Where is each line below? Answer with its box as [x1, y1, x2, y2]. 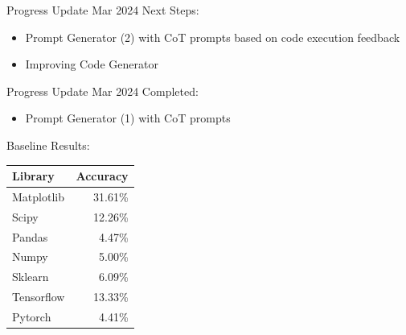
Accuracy [76, 167, 129, 184]
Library [12, 167, 55, 184]
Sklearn [12, 268, 49, 285]
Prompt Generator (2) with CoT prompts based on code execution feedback [25, 28, 400, 45]
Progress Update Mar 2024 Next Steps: [6, 2, 199, 18]
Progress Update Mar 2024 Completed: [6, 82, 199, 99]
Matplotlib [12, 188, 64, 205]
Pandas [12, 228, 48, 245]
